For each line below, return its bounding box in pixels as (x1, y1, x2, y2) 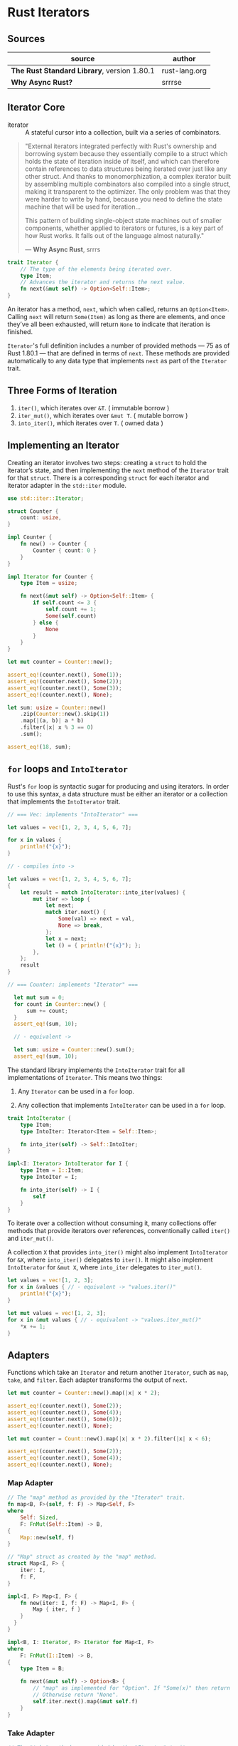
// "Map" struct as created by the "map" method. (7, 1554, 158, 1561)
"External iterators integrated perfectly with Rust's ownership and (24, 142, 217, 150)
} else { (33, 619, 59, 626)
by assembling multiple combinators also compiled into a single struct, (24, 180, 231, 188)
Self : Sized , (20, 1514, 59, 1521)
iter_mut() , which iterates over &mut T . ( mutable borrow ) (17, 411, 188, 420)
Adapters (7, 1349, 50, 1361)
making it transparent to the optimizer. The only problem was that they (24, 187, 231, 196)
